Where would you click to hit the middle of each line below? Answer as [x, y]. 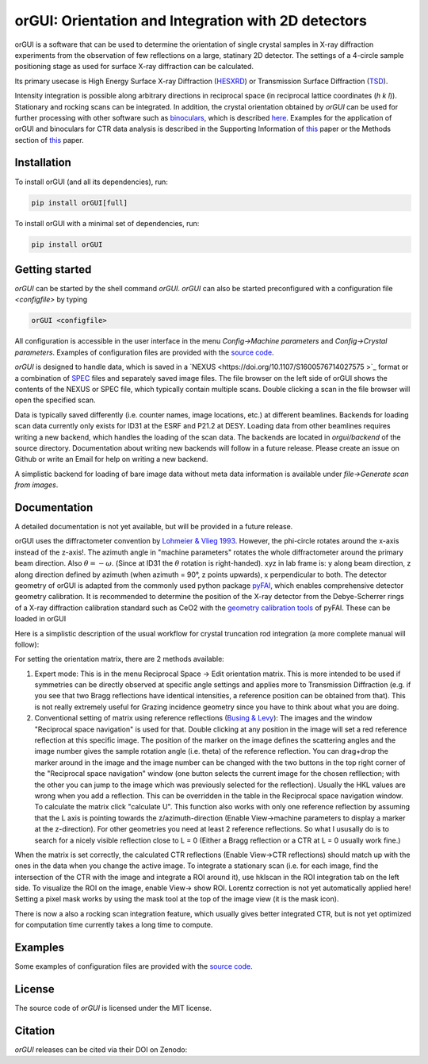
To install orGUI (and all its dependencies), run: [91, 182]
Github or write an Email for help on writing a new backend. [111, 459]
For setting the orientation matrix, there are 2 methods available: [120, 659]
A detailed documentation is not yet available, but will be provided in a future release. [154, 526]
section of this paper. [49, 140]
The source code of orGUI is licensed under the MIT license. [113, 1008]
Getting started [53, 269]
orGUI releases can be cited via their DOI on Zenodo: [101, 1049]
